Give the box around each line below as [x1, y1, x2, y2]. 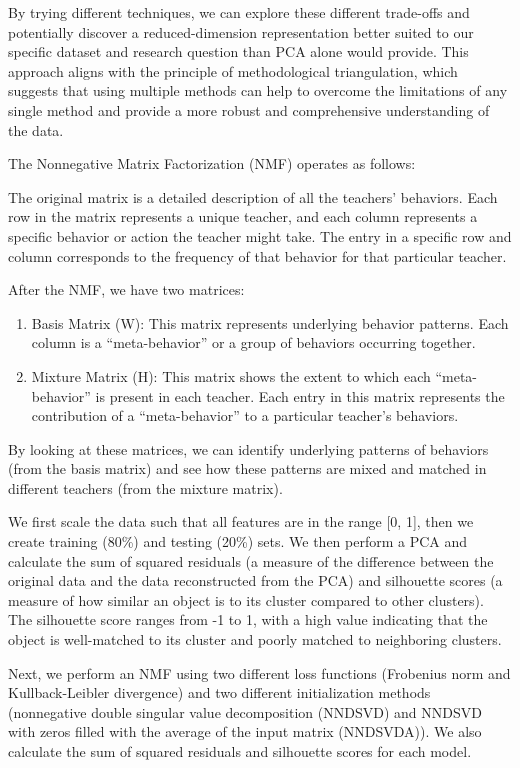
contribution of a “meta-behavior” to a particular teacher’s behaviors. [31, 405, 459, 426]
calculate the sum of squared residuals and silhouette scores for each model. [8, 741, 472, 761]
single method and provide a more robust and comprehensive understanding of [8, 99, 490, 120]
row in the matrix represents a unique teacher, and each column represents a [8, 206, 478, 227]
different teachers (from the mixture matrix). [8, 477, 283, 498]
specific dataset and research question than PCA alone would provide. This [8, 41, 469, 62]
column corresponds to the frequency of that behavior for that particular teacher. [8, 245, 507, 266]
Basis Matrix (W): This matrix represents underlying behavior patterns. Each [31, 312, 509, 333]
